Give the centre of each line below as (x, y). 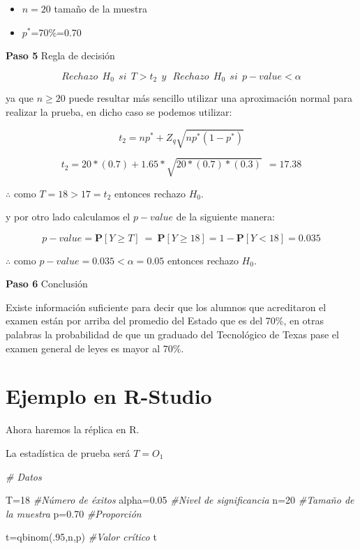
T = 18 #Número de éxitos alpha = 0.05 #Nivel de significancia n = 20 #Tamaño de (180, 500)
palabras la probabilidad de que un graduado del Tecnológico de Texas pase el (172, 334)
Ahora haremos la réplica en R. (73, 429)
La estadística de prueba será (68, 452)
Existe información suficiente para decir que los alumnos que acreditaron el (166, 307)
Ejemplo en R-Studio (109, 396)
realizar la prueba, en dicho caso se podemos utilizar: (119, 111)
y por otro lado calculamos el (68, 217)
